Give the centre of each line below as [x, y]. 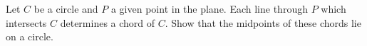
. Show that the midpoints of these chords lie [263, 22]
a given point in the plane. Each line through [209, 8]
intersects [26, 22]
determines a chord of [108, 22]
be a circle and [66, 8]
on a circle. [30, 36]
